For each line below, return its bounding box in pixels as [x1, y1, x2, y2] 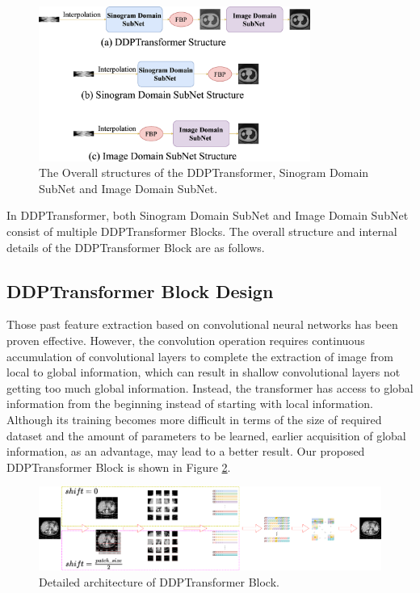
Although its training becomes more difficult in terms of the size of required [6, 410, 382, 427]
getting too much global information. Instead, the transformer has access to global [6, 379, 414, 396]
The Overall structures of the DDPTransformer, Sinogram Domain [39, 164, 369, 181]
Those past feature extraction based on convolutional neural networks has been [6, 316, 398, 333]
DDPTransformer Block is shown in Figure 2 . [6, 458, 231, 475]
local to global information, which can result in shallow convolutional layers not [6, 364, 401, 381]
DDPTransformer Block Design [6, 278, 274, 303]
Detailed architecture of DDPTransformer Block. [39, 573, 279, 590]
